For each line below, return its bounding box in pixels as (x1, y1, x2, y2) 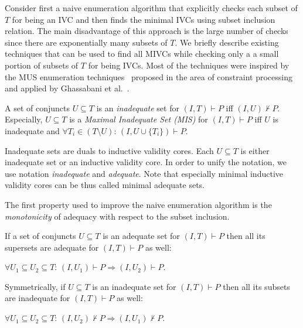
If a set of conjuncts (5, 230, 76, 242)
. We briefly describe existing (175, 36, 279, 48)
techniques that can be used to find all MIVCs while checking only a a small (5, 47, 279, 60)
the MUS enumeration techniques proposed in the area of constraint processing (5, 70, 292, 83)
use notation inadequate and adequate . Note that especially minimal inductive (5, 167, 283, 179)
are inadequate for (5, 292, 70, 304)
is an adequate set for (103, 230, 180, 242)
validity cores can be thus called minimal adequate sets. (5, 179, 205, 191)
